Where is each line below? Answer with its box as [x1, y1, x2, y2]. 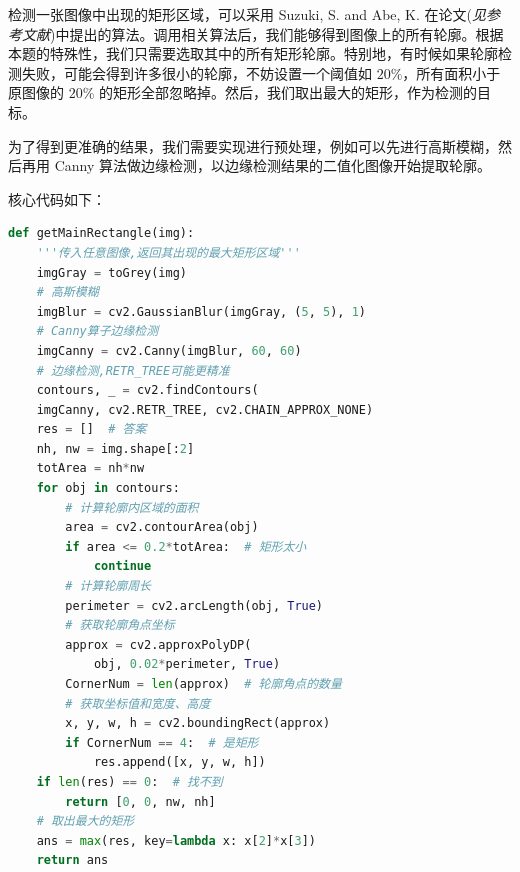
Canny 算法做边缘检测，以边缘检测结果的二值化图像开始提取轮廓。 [54, 155, 491, 176]
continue [93, 559, 152, 574]
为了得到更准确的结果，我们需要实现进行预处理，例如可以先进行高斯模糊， [8, 135, 498, 156]
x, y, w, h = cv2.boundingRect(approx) [65, 716, 331, 731]
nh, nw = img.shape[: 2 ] [36, 441, 195, 456]
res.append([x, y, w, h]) [93, 755, 266, 770]
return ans [36, 853, 109, 868]
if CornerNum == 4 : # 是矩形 [65, 735, 259, 750]
